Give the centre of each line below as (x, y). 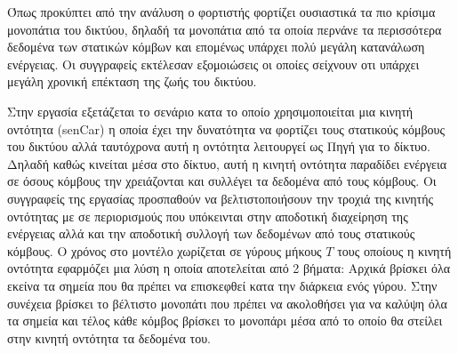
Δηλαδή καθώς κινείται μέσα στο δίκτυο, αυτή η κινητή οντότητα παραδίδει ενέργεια (227, 163)
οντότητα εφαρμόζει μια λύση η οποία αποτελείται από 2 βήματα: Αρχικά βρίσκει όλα (229, 268)
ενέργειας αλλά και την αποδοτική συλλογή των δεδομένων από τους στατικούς (211, 233)
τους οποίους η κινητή (394, 250)
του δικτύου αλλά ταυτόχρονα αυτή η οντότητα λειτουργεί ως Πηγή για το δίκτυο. (219, 146)
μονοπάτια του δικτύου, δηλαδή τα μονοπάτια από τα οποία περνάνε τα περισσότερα (225, 29)
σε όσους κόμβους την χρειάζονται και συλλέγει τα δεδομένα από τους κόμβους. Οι (222, 181)
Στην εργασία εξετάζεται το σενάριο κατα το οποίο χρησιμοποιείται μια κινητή (210, 111)
